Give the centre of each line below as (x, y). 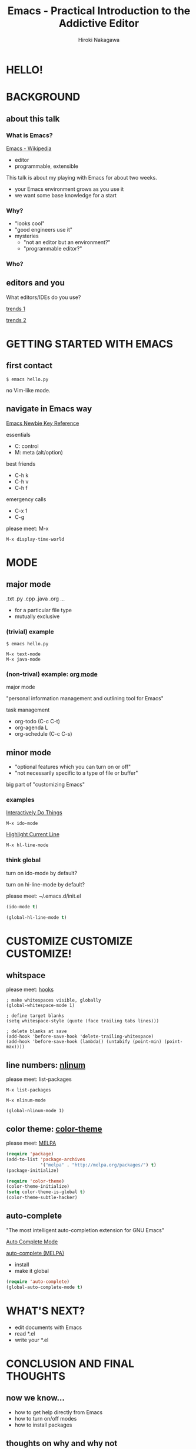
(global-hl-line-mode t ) (36, 917)
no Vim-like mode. (29, 390)
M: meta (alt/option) (39, 452)
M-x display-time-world (35, 539)
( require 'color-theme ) (35, 1181)
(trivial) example (30, 632)
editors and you (35, 283)
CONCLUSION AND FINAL (70, 1364)
